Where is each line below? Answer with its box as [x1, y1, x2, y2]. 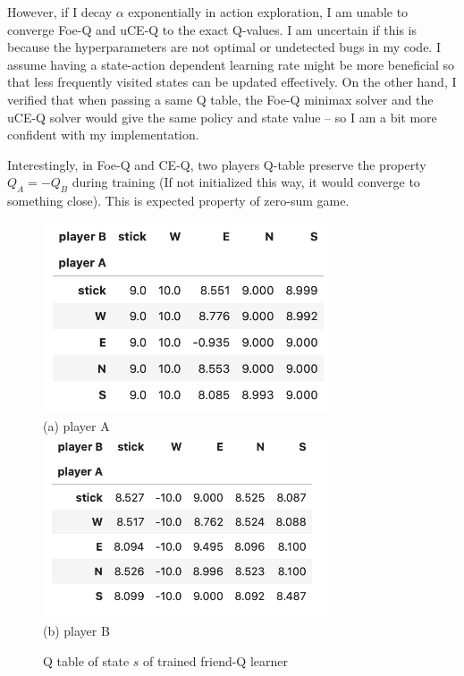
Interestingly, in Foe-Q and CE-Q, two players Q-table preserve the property [7, 155, 426, 173]
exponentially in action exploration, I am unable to [128, 3, 409, 21]
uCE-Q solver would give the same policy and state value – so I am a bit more [7, 107, 437, 126]
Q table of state [43, 651, 130, 670]
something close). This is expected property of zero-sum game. [7, 191, 350, 210]
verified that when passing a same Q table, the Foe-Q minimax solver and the [7, 89, 434, 108]
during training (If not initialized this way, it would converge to [72, 173, 420, 191]
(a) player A [43, 416, 110, 435]
